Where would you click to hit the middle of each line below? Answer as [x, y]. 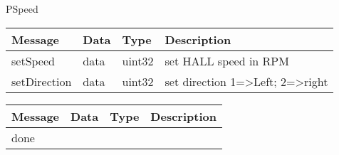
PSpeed [22, 9]
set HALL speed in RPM [227, 60]
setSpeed [33, 60]
